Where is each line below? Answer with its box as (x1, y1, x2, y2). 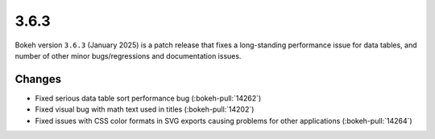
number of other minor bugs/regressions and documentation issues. (14, 51, 242, 60)
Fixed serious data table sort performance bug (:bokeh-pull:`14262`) (35, 93, 262, 103)
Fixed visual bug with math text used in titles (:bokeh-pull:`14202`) (35, 104, 255, 114)
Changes (14, 72, 62, 86)
